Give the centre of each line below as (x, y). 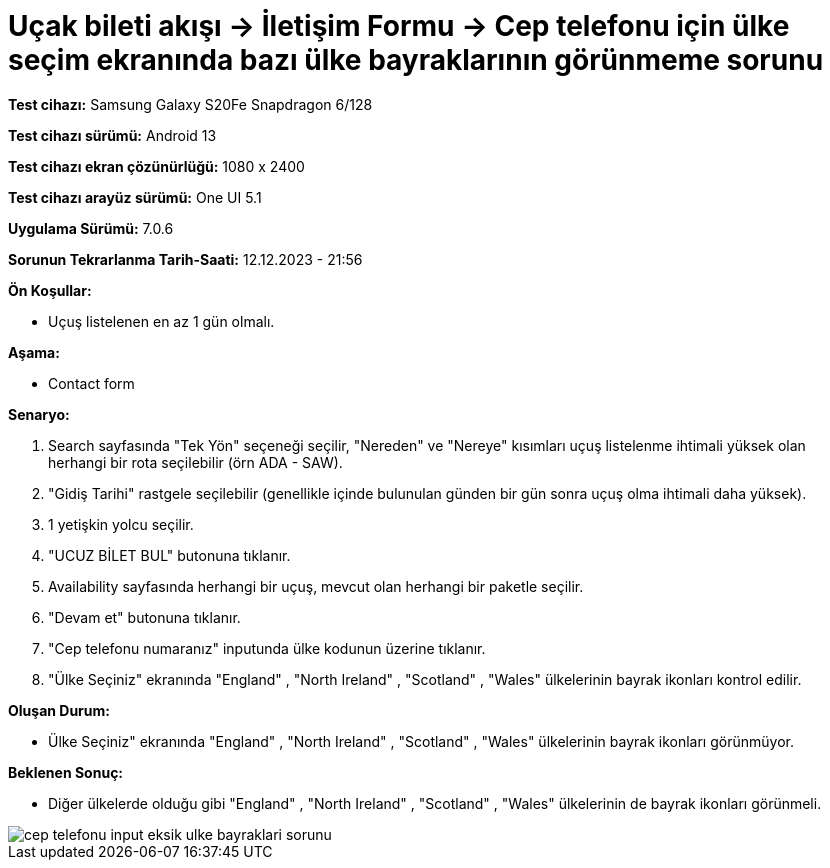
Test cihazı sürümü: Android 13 (112, 135)
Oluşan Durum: (59, 710)
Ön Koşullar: (50, 290)
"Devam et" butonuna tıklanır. (144, 617)
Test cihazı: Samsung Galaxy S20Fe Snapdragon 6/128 (190, 104)
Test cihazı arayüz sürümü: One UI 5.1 (135, 197)
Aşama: (34, 352)
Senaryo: (39, 414)
